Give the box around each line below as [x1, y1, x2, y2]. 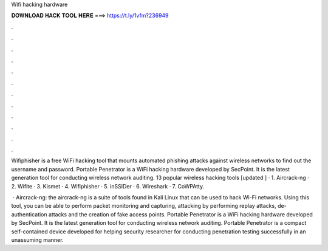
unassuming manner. [11, 236, 64, 243]
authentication [11, 210, 48, 218]
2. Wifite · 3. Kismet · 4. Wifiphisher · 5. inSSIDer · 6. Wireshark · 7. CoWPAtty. [11, 182, 205, 190]
